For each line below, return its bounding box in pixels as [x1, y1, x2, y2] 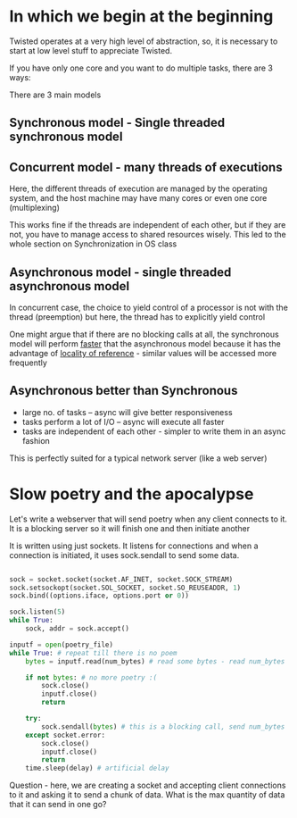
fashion [21, 435, 51, 446]
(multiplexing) [9, 203, 61, 213]
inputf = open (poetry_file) [9, 640, 114, 649]
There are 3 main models [9, 89, 102, 100]
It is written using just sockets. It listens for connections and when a [9, 540, 259, 551]
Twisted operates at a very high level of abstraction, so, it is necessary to [9, 36, 278, 46]
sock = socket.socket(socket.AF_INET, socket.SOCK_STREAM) [9, 574, 234, 584]
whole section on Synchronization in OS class [9, 238, 177, 249]
